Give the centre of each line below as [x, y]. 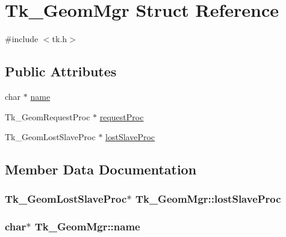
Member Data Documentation [101, 169]
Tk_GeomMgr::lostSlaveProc [208, 199]
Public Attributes [61, 71]
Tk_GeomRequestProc [48, 116]
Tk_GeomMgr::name [87, 226]
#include [22, 39]
